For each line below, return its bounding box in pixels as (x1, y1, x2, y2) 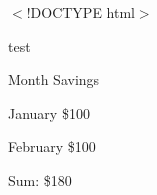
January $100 (8, 102, 90, 123)
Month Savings (8, 69, 100, 90)
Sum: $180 (8, 169, 72, 190)
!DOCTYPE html (26, 2, 135, 22)
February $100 (8, 136, 96, 157)
